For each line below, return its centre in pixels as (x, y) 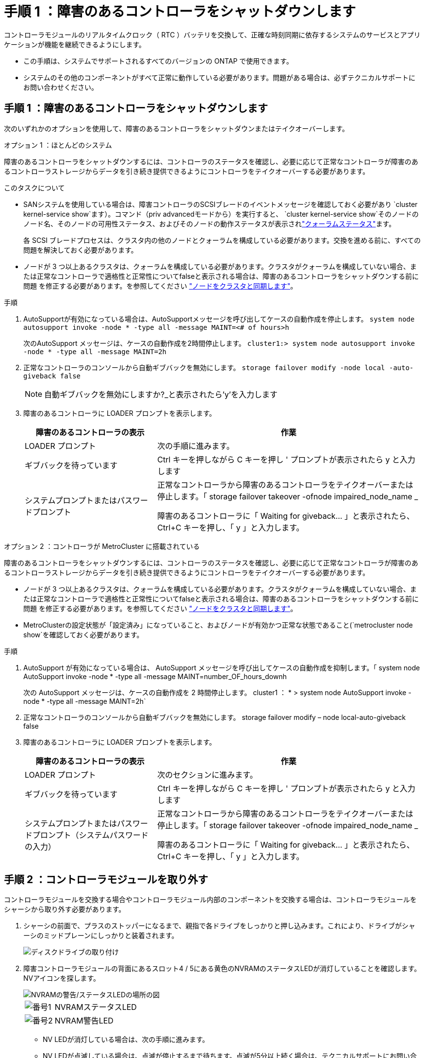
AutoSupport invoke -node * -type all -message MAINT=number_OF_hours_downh (155, 676)
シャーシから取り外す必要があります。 (65, 909)
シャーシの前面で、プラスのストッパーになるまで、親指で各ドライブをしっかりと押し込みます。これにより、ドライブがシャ (220, 926)
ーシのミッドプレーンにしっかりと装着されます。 (101, 936)
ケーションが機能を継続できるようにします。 (75, 44)
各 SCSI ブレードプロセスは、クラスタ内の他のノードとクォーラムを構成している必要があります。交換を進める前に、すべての (222, 240)
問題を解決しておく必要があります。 (81, 250)
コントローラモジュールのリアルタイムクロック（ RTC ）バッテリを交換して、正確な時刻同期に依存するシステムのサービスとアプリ (212, 34)
